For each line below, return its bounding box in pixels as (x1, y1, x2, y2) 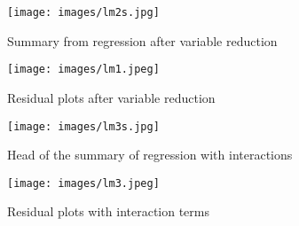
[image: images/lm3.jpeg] (7, 176, 160, 190)
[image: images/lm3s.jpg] (7, 120, 160, 133)
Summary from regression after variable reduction (7, 31, 278, 50)
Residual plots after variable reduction (7, 88, 216, 106)
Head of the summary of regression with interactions (7, 145, 293, 164)
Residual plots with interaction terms (7, 202, 210, 221)
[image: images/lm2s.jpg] (7, 6, 160, 19)
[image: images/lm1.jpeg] (7, 63, 160, 76)
